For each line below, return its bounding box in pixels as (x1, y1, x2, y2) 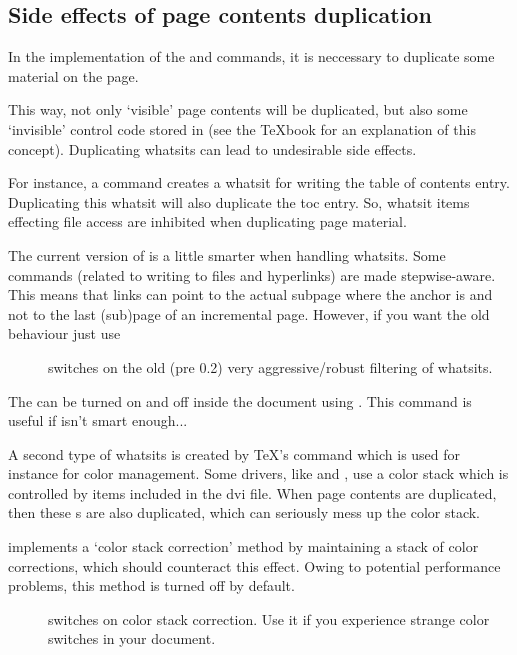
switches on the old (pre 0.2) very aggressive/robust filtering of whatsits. (48, 356, 493, 377)
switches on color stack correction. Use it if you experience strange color (48, 608, 490, 629)
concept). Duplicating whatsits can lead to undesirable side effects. (8, 138, 417, 159)
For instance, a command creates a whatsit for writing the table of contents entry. (8, 172, 510, 193)
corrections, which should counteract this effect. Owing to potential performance (8, 555, 501, 576)
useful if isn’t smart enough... (8, 410, 188, 431)
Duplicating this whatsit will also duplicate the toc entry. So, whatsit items (8, 191, 470, 212)
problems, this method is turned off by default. (8, 575, 295, 596)
